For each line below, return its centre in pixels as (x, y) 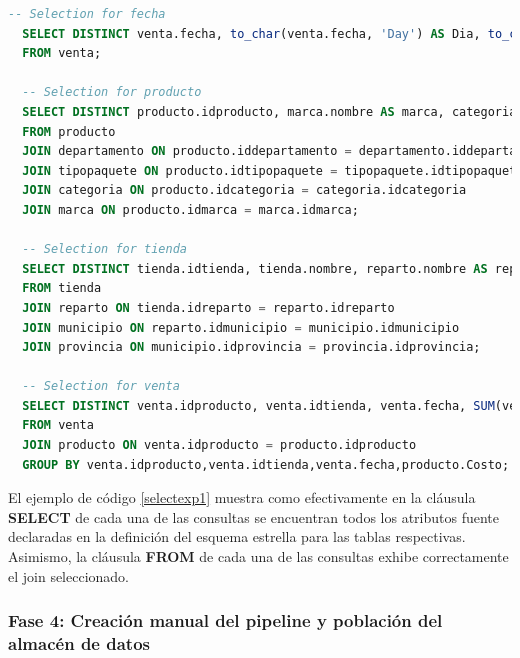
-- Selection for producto (112, 92)
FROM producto (69, 131)
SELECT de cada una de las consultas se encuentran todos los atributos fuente (254, 516)
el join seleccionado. (69, 575)
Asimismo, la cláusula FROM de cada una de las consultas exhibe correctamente (258, 556)
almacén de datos (79, 643)
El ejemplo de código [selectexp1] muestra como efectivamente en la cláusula (242, 497)
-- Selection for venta (101, 386)
